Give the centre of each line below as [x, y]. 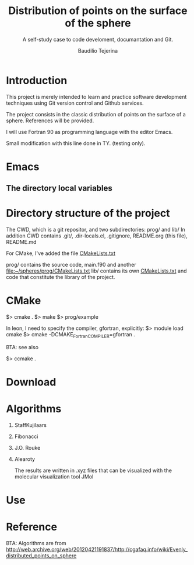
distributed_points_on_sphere [41, 556]
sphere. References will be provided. [50, 120]
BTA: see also [22, 347]
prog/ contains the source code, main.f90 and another [71, 265]
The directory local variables [59, 188]
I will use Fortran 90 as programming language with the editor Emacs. [89, 132]
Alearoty [25, 459]
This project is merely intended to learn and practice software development [96, 97]
